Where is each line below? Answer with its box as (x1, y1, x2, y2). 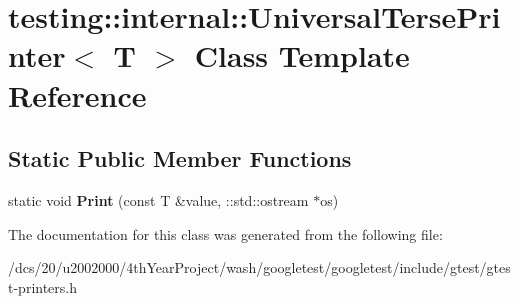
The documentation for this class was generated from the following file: (8, 223, 443, 244)
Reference (8, 74, 147, 115)
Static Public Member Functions (8, 143, 352, 174)
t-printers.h (8, 276, 78, 297)
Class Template (194, 35, 410, 76)
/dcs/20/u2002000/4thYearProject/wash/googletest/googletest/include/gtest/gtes (8, 257, 511, 278)
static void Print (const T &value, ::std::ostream (8, 189, 309, 210)
